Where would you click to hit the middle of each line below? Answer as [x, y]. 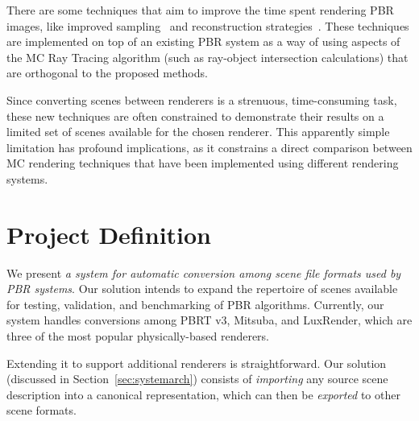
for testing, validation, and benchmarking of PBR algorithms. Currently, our [195, 304]
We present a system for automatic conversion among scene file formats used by [204, 272]
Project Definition [109, 234]
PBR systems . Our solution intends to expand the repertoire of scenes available [202, 289]
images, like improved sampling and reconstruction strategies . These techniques [208, 25]
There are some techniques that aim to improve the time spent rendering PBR [200, 10]
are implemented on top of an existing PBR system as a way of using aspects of [203, 41]
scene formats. [41, 410]
